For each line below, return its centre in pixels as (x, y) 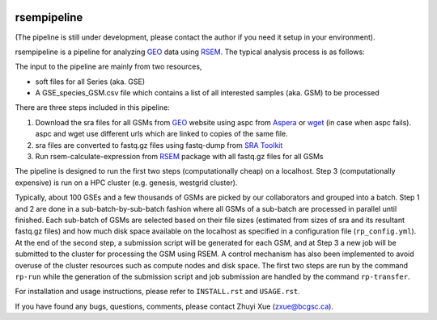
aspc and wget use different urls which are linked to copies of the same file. (161, 134)
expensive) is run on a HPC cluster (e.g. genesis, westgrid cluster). (126, 183)
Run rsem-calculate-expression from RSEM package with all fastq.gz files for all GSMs (179, 157)
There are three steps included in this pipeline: (92, 107)
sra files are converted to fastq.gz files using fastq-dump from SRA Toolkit (159, 145)
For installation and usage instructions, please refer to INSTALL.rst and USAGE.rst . (158, 292)
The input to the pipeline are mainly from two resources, (108, 67)
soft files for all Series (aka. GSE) (90, 82)
